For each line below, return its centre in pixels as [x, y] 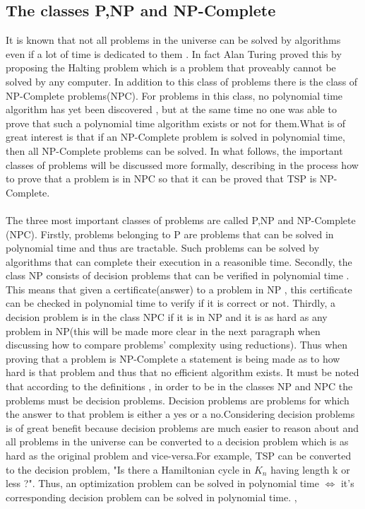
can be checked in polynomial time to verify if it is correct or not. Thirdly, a [170, 303]
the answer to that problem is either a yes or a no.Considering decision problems [180, 414]
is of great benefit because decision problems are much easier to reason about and [182, 427]
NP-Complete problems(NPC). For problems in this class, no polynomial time [174, 95]
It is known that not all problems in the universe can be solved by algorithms [173, 40]
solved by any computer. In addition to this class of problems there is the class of [182, 81]
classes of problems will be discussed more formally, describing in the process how [182, 164]
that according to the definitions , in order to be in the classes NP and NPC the [179, 386]
